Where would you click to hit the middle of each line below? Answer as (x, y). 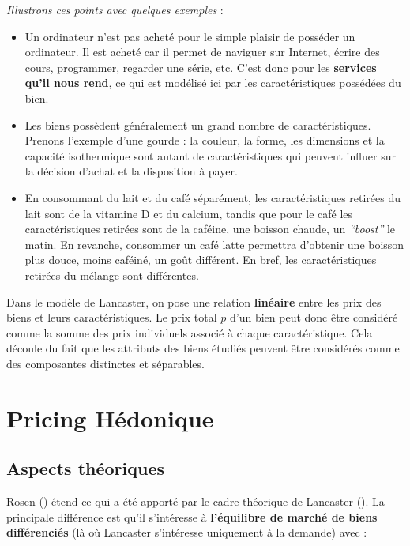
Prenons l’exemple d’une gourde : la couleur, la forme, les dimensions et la (205, 140)
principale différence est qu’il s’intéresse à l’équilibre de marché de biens (192, 516)
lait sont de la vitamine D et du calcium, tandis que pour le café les (189, 213)
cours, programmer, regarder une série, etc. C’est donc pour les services (201, 67)
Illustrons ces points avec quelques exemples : (115, 9)
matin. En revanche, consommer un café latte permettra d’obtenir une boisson (214, 244)
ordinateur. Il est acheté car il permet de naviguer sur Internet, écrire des (202, 52)
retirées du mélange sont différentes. (112, 275)
